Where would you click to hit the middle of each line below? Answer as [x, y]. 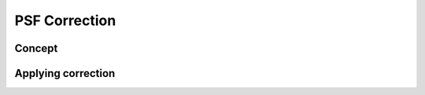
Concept [36, 48]
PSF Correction [65, 20]
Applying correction [65, 73]
